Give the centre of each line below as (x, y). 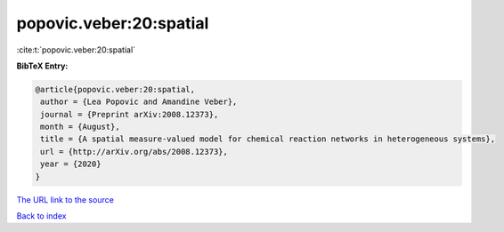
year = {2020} (71, 164)
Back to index (41, 216)
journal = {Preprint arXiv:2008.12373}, (130, 114)
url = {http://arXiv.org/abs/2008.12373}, (134, 152)
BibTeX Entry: (42, 66)
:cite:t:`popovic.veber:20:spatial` (76, 50)
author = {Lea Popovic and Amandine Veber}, (139, 102)
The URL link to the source (65, 199)
